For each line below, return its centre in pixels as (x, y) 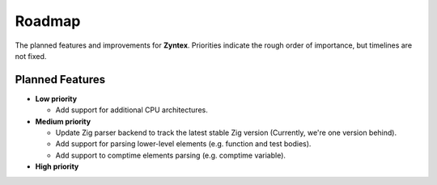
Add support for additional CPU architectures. (132, 110)
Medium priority (63, 121)
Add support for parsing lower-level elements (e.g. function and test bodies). (183, 144)
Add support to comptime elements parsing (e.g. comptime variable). (171, 155)
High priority (57, 166)
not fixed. (31, 56)
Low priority (56, 99)
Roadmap (48, 21)
